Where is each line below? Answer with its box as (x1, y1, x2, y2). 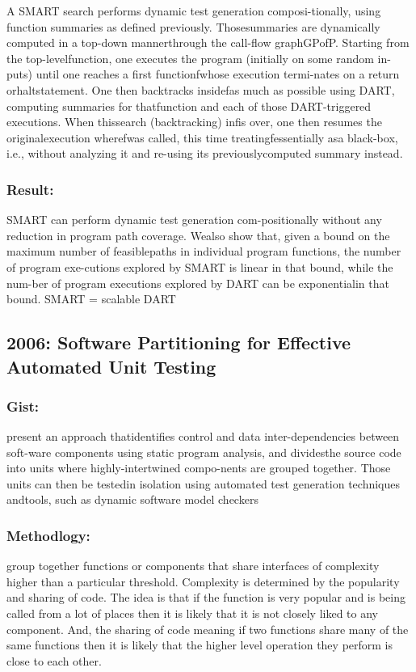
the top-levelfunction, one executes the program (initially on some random (6, 49, 374, 66)
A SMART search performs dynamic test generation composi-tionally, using (6, 2, 381, 19)
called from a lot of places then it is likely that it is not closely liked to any (6, 605, 378, 622)
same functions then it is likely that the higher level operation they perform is (6, 636, 393, 653)
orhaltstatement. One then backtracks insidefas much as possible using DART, (6, 81, 395, 98)
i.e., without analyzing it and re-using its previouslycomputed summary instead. (6, 145, 403, 162)
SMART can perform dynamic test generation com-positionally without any (6, 211, 382, 228)
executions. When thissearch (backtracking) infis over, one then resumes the (6, 113, 382, 130)
